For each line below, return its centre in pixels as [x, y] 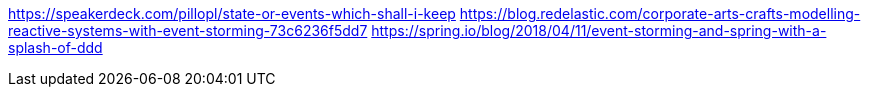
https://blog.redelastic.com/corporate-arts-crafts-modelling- [660, 13]
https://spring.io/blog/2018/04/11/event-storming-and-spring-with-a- [599, 30]
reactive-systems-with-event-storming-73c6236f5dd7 [188, 30]
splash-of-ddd [55, 47]
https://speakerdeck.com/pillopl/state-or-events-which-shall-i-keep [232, 13]
